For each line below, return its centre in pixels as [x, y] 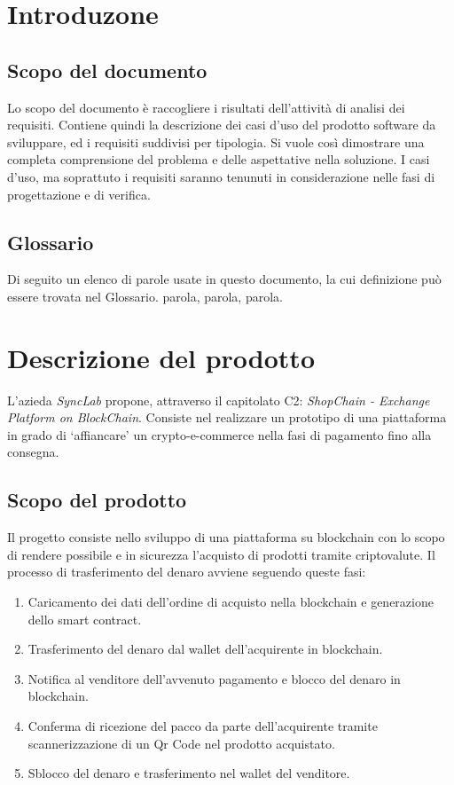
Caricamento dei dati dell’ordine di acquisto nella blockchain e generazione [231, 602]
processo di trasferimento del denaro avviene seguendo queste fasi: [187, 572]
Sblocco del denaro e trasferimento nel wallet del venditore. [189, 773]
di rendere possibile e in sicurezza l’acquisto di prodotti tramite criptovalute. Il [221, 554]
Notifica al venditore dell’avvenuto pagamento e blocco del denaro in [214, 678]
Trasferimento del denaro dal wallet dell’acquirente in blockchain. [205, 649]
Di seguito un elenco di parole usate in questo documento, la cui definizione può [224, 279]
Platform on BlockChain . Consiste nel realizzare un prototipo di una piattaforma [227, 417]
